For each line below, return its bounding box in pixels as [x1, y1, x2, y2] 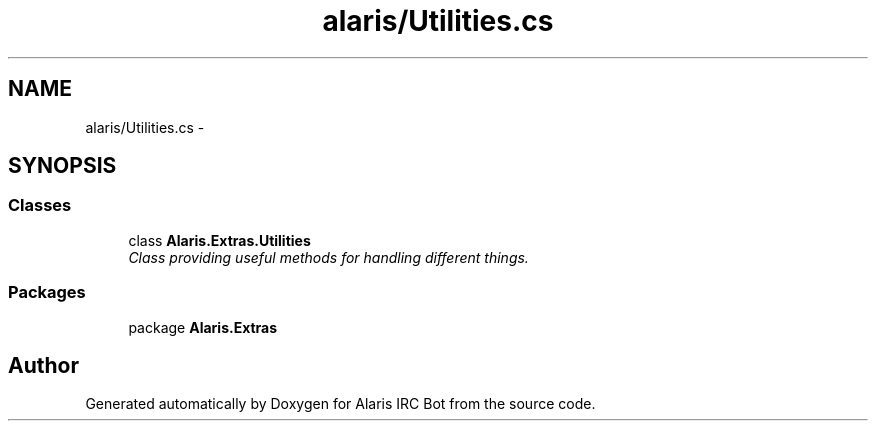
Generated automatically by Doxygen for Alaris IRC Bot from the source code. [85, 395, 596, 413]
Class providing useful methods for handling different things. [128, 248, 529, 266]
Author [8, 352, 79, 378]
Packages [8, 282, 86, 303]
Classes [8, 195, 72, 216]
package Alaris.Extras [128, 318, 278, 336]
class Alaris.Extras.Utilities [128, 231, 311, 249]
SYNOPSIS [8, 153, 117, 179]
